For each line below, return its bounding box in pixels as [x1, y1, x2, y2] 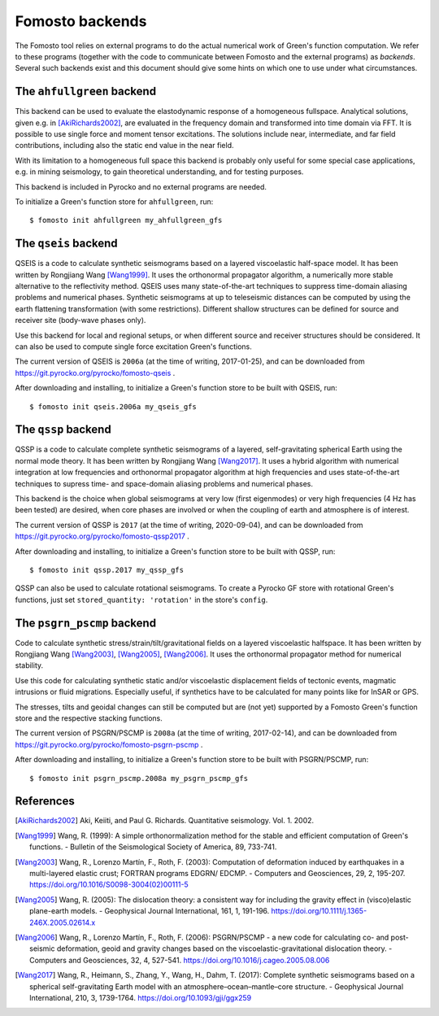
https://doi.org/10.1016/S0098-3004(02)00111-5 [29, 879, 189, 890]
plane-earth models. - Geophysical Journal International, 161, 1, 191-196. [29, 906, 270, 916]
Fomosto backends [15, 12, 147, 30]
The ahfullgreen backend [15, 85, 157, 98]
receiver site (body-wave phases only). [15, 316, 146, 325]
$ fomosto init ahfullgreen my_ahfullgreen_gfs [29, 216, 223, 225]
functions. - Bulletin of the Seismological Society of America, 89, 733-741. [29, 842, 277, 852]
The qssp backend [15, 423, 111, 437]
